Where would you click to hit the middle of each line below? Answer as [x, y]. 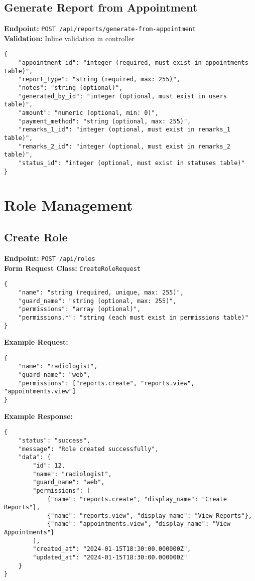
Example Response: [38, 416]
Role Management [69, 205]
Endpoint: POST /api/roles [50, 258]
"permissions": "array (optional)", [80, 309]
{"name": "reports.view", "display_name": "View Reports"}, [149, 516]
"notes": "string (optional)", [71, 88]
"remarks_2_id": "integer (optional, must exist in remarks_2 [124, 146]
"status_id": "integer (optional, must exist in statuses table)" [132, 163]
